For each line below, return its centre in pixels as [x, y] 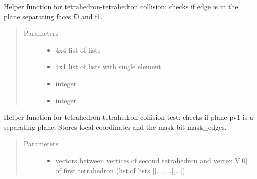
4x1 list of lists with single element [108, 67]
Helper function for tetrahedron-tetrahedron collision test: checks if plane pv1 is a [128, 117]
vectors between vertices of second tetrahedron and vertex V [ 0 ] [151, 160]
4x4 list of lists [78, 50]
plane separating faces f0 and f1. [53, 16]
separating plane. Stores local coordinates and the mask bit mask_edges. [115, 126]
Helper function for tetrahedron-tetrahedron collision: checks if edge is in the [121, 6]
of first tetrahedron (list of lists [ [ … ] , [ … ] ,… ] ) [120, 170]
